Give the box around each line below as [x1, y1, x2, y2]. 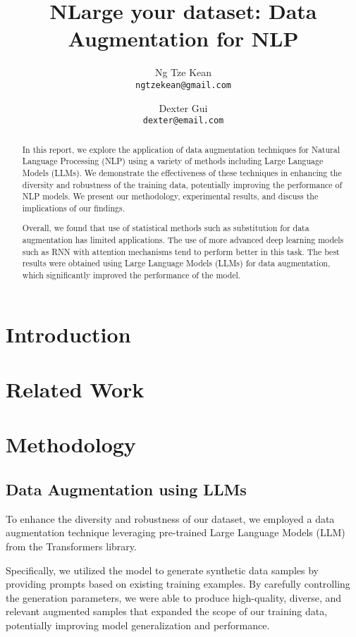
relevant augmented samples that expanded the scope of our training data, [6, 604, 328, 619]
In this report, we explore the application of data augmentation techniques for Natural [22, 143, 340, 155]
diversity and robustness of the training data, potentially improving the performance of [22, 178, 343, 190]
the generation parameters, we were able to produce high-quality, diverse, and [6, 590, 341, 605]
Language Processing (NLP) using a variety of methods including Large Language [22, 155, 324, 167]
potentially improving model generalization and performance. [6, 618, 270, 633]
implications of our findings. [22, 202, 125, 214]
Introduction [6, 319, 131, 348]
